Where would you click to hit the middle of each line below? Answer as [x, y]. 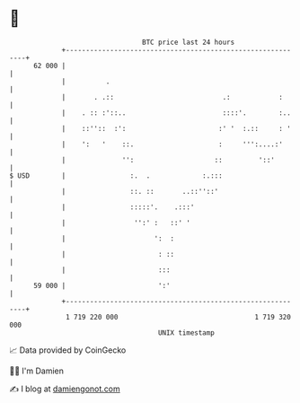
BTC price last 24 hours [189, 42]
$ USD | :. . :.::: [116, 175]
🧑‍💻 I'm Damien [37, 371]
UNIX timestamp [186, 333]
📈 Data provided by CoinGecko [68, 350]
